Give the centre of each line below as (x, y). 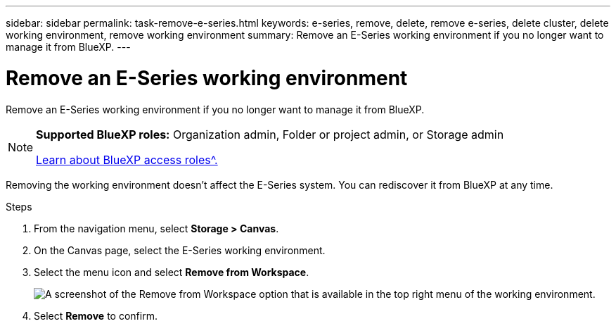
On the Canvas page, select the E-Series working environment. (180, 250)
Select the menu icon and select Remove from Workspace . (172, 272)
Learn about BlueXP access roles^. (127, 159)
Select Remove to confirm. (96, 315)
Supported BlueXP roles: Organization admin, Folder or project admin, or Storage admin (270, 134)
